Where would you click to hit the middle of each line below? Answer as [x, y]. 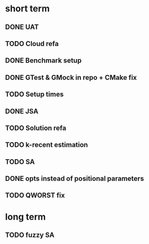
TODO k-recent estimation [47, 145]
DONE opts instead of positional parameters [74, 179]
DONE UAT [22, 27]
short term [27, 9]
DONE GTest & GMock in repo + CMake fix [71, 77]
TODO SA [20, 162]
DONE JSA [22, 111]
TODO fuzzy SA [30, 235]
